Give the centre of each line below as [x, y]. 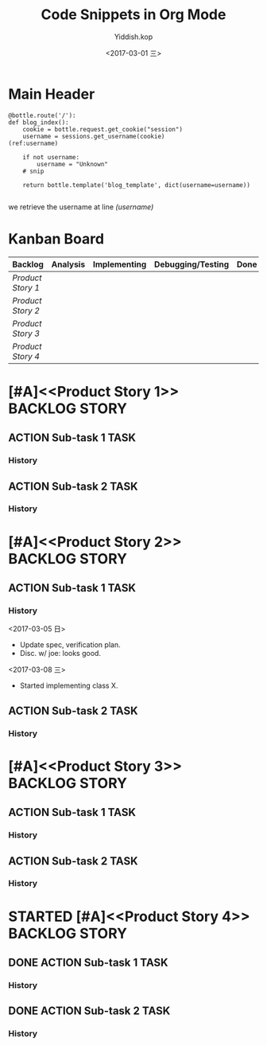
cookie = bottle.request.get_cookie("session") [103, 129]
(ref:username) [33, 143]
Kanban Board [56, 238]
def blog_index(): [39, 122]
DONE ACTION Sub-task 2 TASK [89, 1011]
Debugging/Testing [191, 264]
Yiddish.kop [133, 37]
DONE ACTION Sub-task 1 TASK [88, 963]
